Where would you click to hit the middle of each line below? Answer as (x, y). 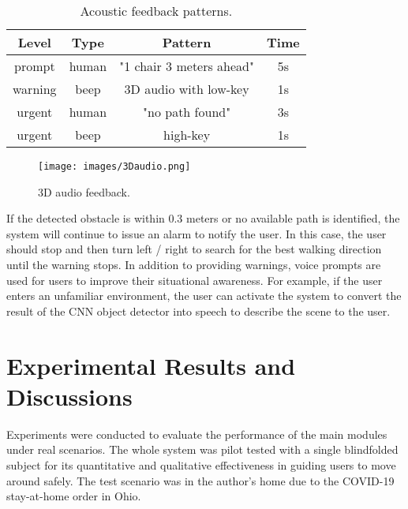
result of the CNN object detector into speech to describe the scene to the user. (198, 311)
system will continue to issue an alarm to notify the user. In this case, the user (197, 233)
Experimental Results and (151, 365)
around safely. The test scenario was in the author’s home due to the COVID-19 (200, 480)
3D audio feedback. (84, 191)
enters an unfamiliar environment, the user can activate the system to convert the (204, 296)
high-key (187, 135)
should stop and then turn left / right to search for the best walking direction (194, 249)
